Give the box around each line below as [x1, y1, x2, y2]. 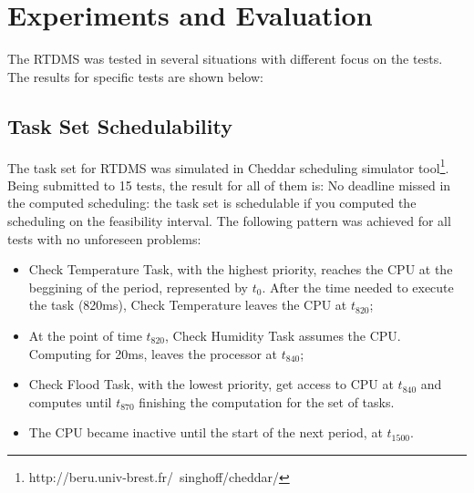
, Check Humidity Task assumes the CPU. [165, 325, 401, 344]
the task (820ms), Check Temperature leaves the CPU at [28, 295, 347, 314]
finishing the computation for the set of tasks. [139, 392, 395, 411]
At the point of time [28, 325, 142, 344]
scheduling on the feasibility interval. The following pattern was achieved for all [7, 211, 451, 230]
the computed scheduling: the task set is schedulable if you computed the [7, 193, 417, 212]
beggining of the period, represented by [28, 277, 248, 296]
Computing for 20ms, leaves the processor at [28, 344, 278, 363]
